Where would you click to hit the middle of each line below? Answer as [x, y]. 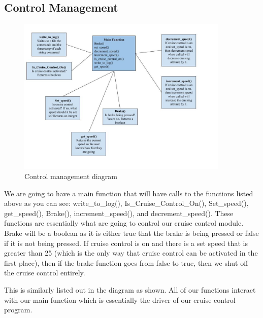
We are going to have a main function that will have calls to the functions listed [129, 193]
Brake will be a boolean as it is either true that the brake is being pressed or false [131, 233]
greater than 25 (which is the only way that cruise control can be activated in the [131, 253]
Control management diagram [71, 176]
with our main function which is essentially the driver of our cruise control [120, 299]
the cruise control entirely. [45, 273]
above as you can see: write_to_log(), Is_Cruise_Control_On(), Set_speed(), [126, 203]
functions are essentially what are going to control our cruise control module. [124, 223]
